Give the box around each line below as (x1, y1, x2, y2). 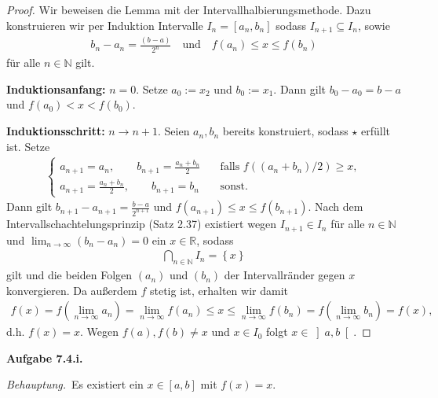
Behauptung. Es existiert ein (6, 376, 144, 392)
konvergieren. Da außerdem (6, 282, 137, 298)
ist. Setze (6, 138, 50, 154)
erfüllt (361, 123, 391, 139)
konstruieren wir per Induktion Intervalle (6, 17, 203, 33)
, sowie (357, 17, 390, 33)
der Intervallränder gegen (224, 267, 345, 283)
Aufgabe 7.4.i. (6, 349, 83, 366)
